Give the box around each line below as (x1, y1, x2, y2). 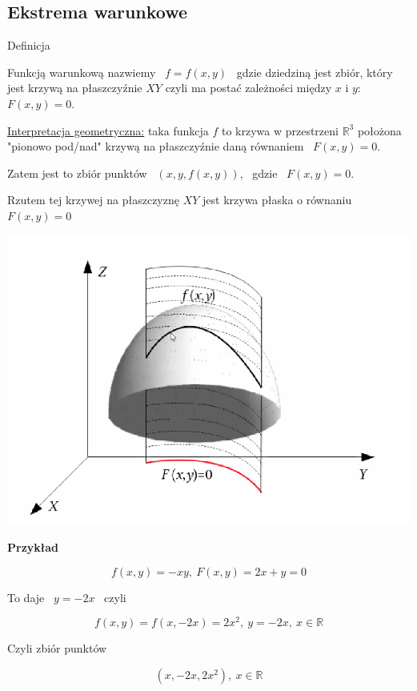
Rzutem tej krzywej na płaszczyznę (7, 191, 179, 208)
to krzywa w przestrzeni (221, 122, 339, 139)
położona (357, 122, 402, 139)
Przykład (7, 539, 58, 556)
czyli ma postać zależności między (165, 79, 332, 96)
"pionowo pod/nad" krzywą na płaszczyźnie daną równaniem (7, 138, 304, 155)
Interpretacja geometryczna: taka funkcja (7, 122, 209, 139)
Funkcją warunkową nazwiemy (7, 63, 156, 80)
